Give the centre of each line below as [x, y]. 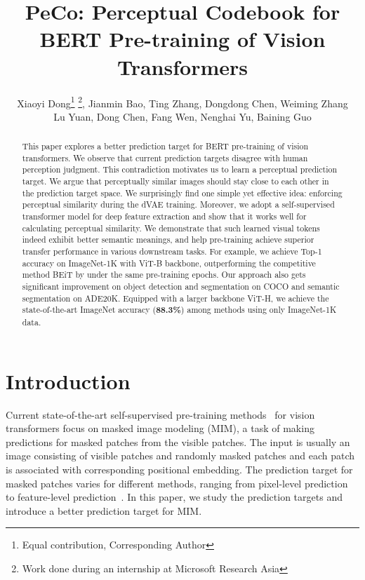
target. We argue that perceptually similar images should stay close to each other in [175, 181]
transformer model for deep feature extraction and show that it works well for [164, 216]
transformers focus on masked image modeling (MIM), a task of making [160, 428]
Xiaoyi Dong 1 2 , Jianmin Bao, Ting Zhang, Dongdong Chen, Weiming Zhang [182, 102]
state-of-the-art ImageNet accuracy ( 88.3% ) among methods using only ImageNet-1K [179, 310]
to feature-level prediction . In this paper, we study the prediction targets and [174, 497]
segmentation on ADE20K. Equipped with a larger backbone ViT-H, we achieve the [175, 298]
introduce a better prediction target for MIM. [104, 510]
